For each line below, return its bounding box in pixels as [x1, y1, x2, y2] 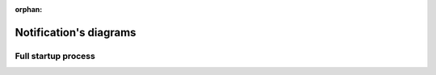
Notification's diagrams [15, 25, 136, 40]
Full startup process [15, 50, 96, 61]
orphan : [15, 5, 43, 14]
